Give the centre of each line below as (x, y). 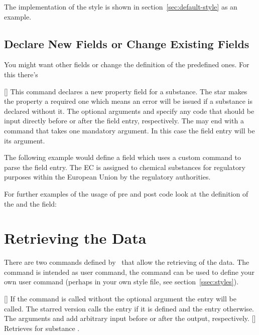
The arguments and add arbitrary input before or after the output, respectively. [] (130, 318)
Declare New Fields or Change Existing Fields (127, 43)
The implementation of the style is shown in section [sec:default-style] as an (121, 7)
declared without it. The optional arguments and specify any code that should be (129, 111)
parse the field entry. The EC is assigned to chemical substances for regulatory (125, 167)
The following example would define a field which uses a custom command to (122, 157)
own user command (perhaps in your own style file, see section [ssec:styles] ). (121, 282)
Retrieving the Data (75, 238)
